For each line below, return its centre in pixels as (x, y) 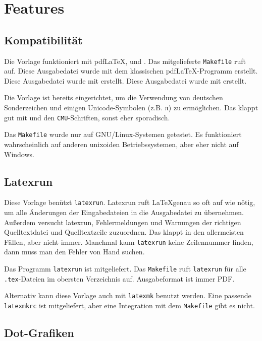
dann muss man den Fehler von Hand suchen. (74, 252)
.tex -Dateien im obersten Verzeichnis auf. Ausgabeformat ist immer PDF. (119, 278)
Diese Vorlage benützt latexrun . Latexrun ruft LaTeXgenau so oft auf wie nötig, (130, 202)
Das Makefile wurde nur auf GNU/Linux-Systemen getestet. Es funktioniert (123, 134)
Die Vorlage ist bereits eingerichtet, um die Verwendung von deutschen (114, 97)
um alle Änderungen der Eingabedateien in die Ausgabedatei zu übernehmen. (124, 212)
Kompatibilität (43, 40)
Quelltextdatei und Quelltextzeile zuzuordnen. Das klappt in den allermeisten (124, 232)
